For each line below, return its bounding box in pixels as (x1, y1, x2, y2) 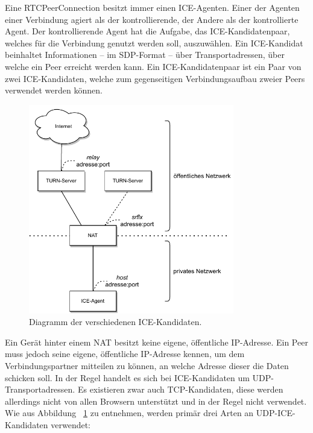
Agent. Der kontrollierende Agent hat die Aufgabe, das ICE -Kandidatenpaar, (5, 25, 290, 37)
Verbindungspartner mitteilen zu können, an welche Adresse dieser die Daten (5, 359, 289, 371)
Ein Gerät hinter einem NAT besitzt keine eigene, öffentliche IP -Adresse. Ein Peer (5, 335, 308, 348)
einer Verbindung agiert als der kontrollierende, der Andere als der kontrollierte (5, 13, 299, 25)
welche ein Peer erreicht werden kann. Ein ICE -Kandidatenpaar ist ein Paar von (5, 60, 302, 72)
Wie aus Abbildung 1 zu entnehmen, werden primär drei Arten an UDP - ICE (5, 406, 292, 419)
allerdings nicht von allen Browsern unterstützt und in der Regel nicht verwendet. (5, 394, 307, 407)
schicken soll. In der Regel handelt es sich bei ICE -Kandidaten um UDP (5, 371, 271, 384)
